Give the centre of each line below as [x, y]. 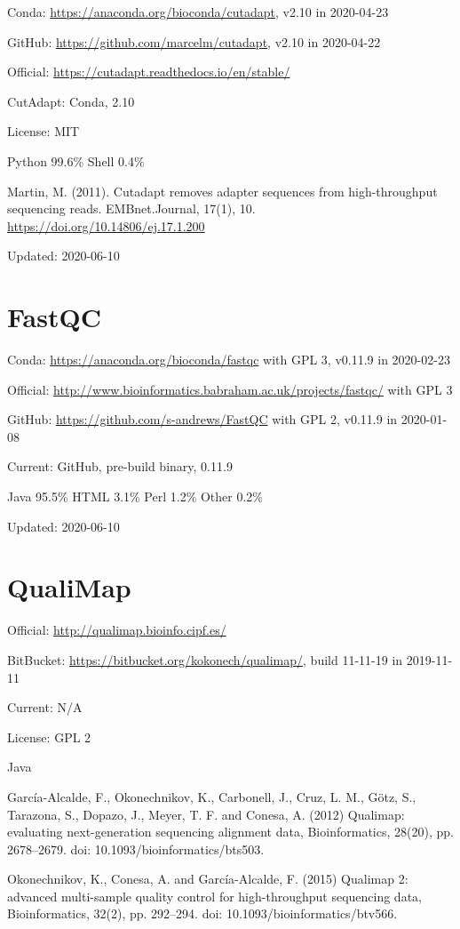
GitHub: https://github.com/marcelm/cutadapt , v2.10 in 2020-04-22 [194, 41]
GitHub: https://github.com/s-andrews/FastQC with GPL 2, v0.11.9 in [202, 419]
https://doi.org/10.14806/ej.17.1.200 [106, 225]
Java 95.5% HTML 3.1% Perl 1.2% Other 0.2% [135, 497]
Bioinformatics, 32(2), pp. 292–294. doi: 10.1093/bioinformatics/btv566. [202, 913]
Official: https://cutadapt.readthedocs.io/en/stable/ [149, 72]
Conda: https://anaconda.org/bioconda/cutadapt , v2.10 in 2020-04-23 [198, 12]
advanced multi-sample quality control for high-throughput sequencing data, [214, 896]
